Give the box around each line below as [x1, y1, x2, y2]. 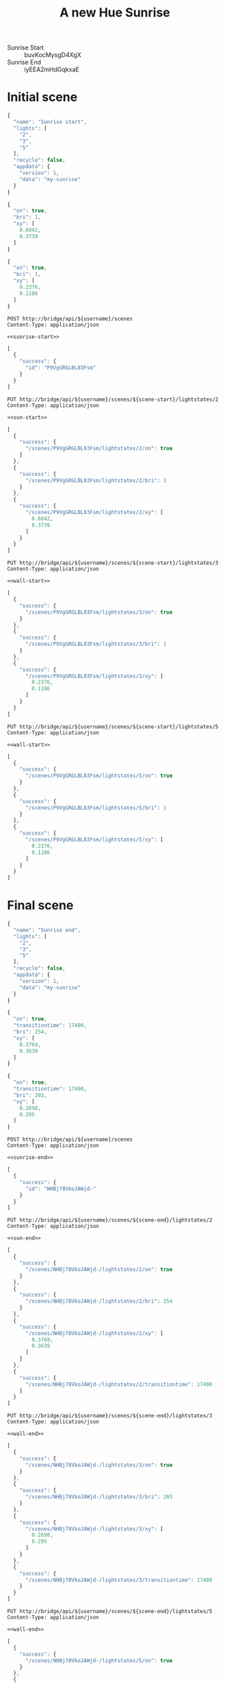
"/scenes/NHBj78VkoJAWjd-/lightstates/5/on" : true [25, 1657, 173, 1664]
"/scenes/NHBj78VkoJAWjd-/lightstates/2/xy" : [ [25, 1330, 164, 1336]
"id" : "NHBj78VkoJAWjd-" [25, 1185, 96, 1192]
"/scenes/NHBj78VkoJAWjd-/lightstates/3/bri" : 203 [25, 1494, 173, 1500]
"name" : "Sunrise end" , [13, 927, 81, 933]
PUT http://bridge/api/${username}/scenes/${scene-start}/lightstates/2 [7, 396, 219, 403]
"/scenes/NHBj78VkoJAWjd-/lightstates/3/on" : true [25, 1461, 173, 1468]
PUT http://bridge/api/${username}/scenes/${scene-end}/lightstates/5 [7, 1608, 213, 1615]
